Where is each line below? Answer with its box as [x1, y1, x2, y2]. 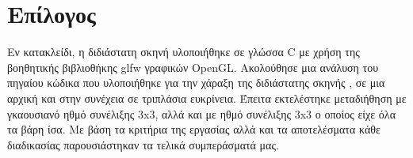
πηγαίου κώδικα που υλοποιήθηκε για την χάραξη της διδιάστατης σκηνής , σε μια [7, 74, 385, 91]
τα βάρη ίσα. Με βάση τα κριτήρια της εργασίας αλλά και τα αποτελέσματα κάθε [7, 121, 380, 137]
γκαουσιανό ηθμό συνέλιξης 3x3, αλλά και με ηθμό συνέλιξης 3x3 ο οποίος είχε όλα [7, 105, 396, 122]
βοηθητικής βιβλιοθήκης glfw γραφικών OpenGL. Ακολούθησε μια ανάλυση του [7, 58, 379, 75]
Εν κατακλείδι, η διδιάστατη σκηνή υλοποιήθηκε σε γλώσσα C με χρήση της [7, 43, 360, 60]
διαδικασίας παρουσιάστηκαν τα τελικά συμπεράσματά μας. [7, 136, 279, 152]
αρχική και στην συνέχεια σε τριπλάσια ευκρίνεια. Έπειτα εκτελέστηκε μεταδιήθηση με [7, 89, 407, 106]
